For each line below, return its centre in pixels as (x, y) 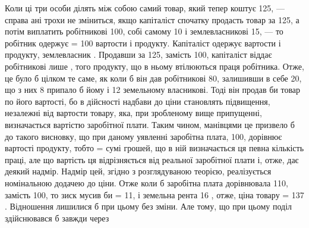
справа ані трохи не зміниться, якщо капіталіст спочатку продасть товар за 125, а (152, 19)
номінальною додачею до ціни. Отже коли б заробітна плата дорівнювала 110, (146, 182)
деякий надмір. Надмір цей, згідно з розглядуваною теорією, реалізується (138, 171)
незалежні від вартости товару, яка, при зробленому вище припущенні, (133, 113)
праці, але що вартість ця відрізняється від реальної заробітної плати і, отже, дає (152, 159)
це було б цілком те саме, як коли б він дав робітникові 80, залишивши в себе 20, (153, 78)
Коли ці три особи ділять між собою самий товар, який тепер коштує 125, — (145, 8)
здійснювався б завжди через (57, 218)
